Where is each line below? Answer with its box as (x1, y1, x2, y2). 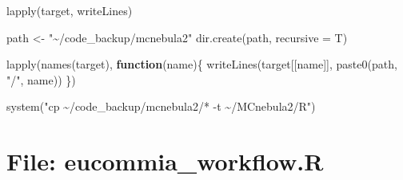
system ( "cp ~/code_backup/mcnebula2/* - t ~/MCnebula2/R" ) (6, 98, 316, 115)
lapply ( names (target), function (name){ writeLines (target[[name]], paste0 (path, (6, 56, 397, 72)
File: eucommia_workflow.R (6, 145, 324, 178)
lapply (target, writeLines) (6, 2, 133, 18)
